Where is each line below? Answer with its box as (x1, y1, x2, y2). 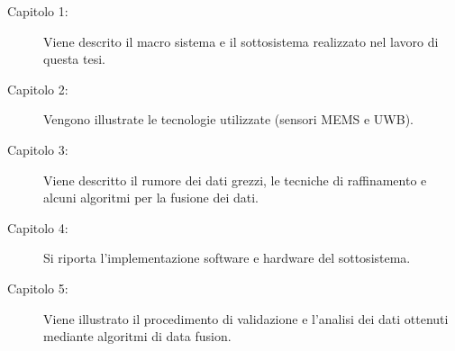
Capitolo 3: (7, 139, 68, 158)
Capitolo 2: (7, 79, 68, 98)
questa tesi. (43, 49, 105, 68)
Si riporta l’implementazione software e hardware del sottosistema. (43, 248, 411, 267)
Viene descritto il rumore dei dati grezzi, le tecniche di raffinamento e (43, 170, 427, 189)
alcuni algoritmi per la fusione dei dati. (43, 188, 259, 207)
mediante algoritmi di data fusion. (43, 327, 232, 346)
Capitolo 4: (7, 218, 68, 237)
